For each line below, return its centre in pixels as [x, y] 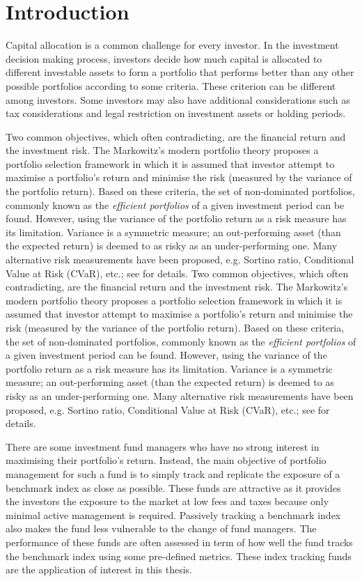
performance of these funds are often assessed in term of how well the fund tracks [179, 542]
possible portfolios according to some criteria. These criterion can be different [171, 85]
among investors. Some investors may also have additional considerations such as [178, 99]
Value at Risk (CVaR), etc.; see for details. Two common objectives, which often [177, 273]
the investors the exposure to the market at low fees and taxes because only [167, 501]
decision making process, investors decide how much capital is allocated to [164, 58]
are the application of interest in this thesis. [99, 570]
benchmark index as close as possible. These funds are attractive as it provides [173, 487]
